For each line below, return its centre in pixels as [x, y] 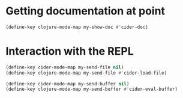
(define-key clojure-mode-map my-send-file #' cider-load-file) [86, 73]
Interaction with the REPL [70, 51]
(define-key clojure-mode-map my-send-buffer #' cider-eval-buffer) [92, 89]
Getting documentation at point [85, 11]
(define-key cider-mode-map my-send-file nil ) [65, 67]
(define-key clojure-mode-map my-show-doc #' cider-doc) [77, 27]
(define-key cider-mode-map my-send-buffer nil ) [67, 84]
